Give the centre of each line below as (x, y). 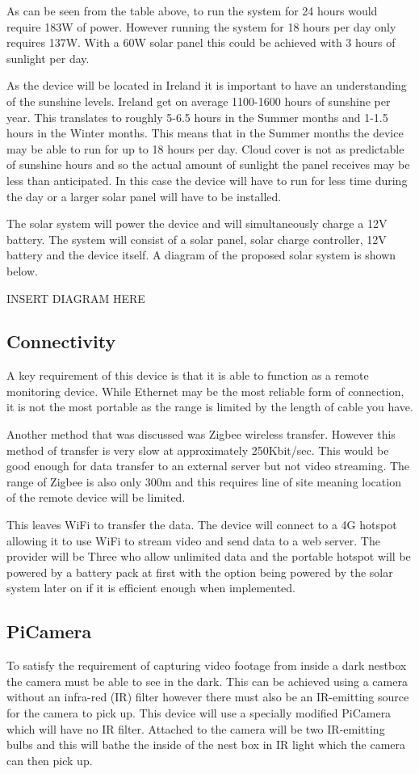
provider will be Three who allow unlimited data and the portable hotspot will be (209, 556)
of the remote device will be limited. (96, 497)
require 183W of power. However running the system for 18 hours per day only (201, 26)
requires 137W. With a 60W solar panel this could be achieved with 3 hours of (201, 42)
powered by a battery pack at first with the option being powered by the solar (200, 572)
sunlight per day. (48, 58)
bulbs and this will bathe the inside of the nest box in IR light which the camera (206, 745)
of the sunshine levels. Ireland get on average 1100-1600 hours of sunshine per (199, 101)
